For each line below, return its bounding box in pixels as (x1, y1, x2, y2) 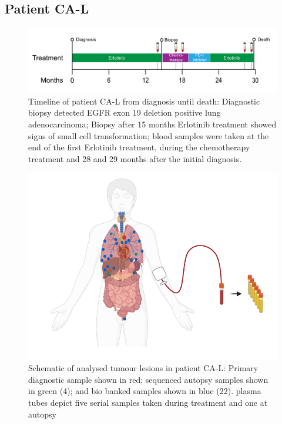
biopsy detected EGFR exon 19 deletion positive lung (28, 106, 221, 119)
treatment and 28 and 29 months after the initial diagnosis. (28, 152, 242, 164)
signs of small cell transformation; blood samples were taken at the (28, 129, 269, 142)
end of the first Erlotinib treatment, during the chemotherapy (28, 141, 250, 153)
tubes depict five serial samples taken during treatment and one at (28, 396, 268, 408)
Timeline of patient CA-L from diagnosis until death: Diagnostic (28, 95, 260, 107)
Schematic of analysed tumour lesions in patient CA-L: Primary (28, 362, 258, 374)
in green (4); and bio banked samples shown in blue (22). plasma (28, 385, 261, 397)
